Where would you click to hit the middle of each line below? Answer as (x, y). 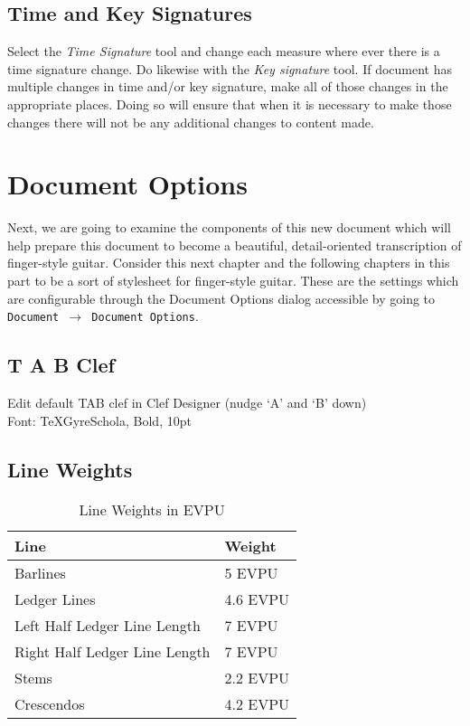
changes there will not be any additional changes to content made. (191, 122)
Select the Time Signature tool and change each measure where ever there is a (224, 51)
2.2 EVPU (257, 677)
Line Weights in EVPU (152, 509)
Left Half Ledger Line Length (108, 625)
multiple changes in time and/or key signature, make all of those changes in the (228, 86)
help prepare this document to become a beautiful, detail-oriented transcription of (235, 245)
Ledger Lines (55, 599)
